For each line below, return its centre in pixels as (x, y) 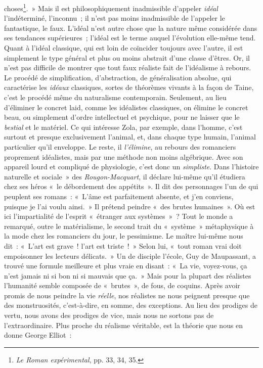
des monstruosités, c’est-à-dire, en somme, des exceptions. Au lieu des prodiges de (131, 305)
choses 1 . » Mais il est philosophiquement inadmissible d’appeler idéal (111, 7)
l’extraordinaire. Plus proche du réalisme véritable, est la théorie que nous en (124, 325)
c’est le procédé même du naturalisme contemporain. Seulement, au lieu (115, 97)
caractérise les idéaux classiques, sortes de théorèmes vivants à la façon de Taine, (129, 87)
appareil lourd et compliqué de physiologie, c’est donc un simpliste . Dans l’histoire (131, 167)
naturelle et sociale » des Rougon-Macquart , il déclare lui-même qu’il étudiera (125, 176)
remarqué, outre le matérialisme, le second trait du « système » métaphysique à (129, 226)
